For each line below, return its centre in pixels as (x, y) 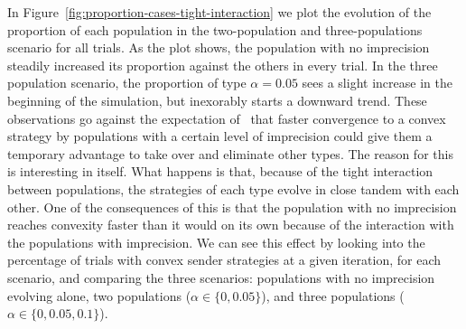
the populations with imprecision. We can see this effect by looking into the (216, 242)
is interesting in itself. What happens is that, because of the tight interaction (220, 171)
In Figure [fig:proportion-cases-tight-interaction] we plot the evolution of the (219, 12)
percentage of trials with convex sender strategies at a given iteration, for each (224, 260)
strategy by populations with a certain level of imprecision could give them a (220, 136)
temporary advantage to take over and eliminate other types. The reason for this (230, 153)
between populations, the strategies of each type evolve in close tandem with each (233, 188)
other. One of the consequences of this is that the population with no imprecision (232, 207)
